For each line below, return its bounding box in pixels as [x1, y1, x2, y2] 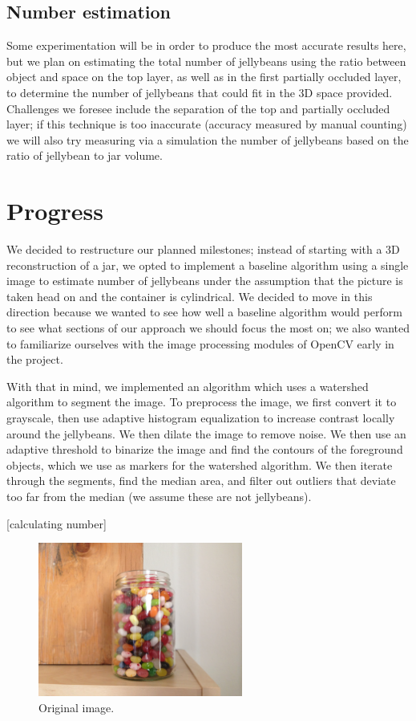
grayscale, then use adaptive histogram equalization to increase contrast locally [6, 409, 395, 426]
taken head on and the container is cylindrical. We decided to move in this [6, 287, 373, 304]
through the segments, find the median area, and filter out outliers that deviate [6, 472, 396, 489]
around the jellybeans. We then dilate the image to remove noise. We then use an [6, 425, 406, 442]
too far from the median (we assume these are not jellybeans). [6, 487, 312, 504]
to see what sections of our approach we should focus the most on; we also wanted [6, 320, 410, 336]
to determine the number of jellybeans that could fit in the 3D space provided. [6, 84, 393, 100]
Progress [6, 194, 103, 227]
